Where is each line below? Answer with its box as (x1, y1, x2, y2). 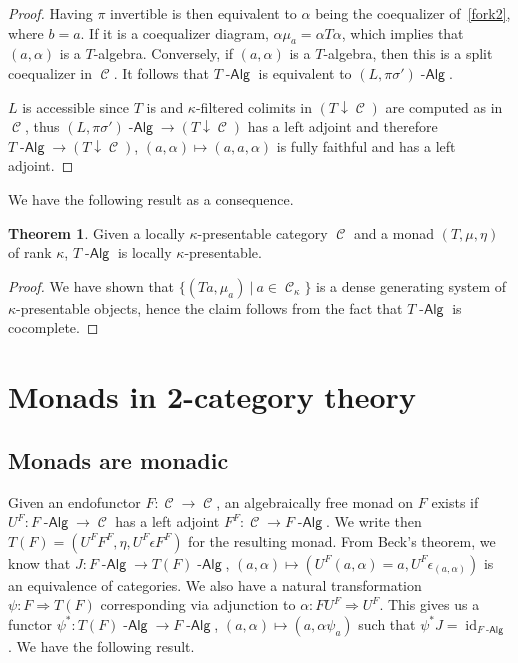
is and (146, 96, 184, 117)
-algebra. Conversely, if (93, 43, 234, 64)
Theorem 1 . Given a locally (8, 222, 185, 243)
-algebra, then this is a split (323, 43, 493, 64)
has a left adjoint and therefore (247, 116, 438, 137)
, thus (24, 116, 60, 137)
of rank (8, 242, 52, 263)
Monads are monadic (8, 444, 229, 475)
